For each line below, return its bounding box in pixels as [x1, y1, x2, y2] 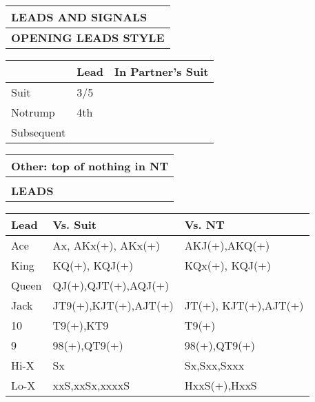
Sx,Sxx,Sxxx [184, 357, 245, 373]
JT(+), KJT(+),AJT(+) [184, 297, 304, 313]
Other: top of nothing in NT [11, 158, 169, 174]
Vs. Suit [52, 217, 97, 232]
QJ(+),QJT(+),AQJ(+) [52, 277, 170, 293]
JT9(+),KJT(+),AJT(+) [52, 297, 174, 313]
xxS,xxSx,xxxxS [52, 377, 130, 393]
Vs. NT [184, 217, 225, 232]
